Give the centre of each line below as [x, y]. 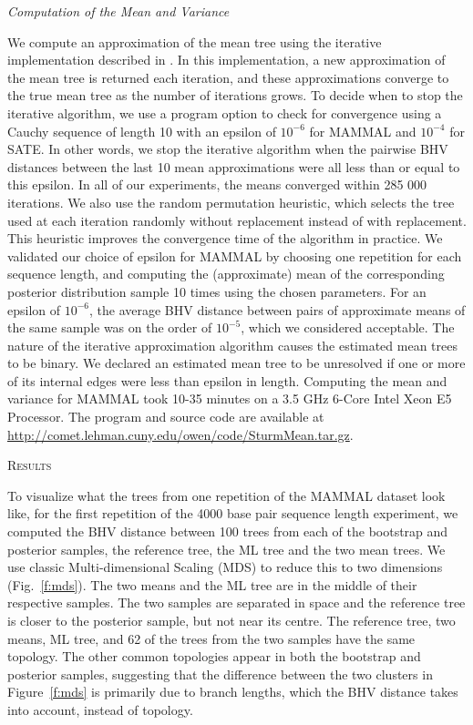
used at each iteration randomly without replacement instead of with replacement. [237, 220]
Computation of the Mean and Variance [118, 11]
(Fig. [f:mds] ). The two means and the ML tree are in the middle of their [212, 584]
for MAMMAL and [363, 131]
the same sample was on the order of [110, 327]
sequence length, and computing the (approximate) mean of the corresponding [226, 274]
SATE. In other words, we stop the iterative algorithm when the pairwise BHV [228, 149]
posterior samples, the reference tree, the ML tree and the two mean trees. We [226, 549]
